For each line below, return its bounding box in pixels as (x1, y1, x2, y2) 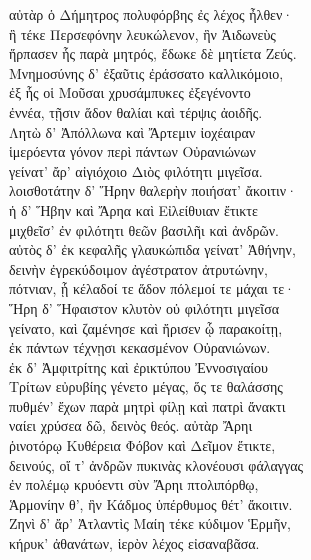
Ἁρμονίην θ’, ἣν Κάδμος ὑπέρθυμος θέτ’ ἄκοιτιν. (9, 493, 293, 514)
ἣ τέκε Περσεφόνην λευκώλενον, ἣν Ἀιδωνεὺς (9, 23, 276, 44)
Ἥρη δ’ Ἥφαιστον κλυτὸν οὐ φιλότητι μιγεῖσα (9, 297, 280, 318)
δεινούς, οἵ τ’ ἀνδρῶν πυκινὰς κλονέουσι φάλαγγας (9, 454, 304, 475)
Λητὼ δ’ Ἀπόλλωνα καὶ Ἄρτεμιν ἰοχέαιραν (9, 121, 256, 142)
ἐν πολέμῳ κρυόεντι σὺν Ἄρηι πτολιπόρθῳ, (9, 474, 259, 495)
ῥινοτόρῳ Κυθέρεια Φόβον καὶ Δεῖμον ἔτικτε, (9, 435, 276, 456)
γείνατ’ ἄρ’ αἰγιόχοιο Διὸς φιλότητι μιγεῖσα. (9, 160, 263, 181)
